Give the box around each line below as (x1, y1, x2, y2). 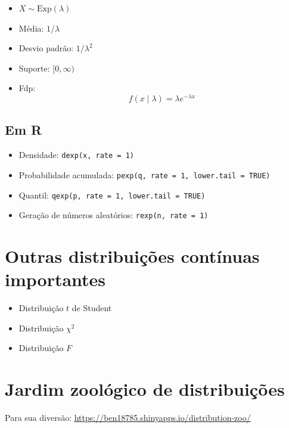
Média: (18, 21, 44, 34)
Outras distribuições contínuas (5, 244, 260, 268)
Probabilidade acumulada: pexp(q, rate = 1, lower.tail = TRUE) (18, 168, 271, 181)
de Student (72, 302, 112, 314)
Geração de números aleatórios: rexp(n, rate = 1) (18, 209, 209, 221)
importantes (5, 267, 106, 291)
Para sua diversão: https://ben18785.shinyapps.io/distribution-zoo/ (5, 411, 251, 424)
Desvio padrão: (18, 42, 74, 54)
